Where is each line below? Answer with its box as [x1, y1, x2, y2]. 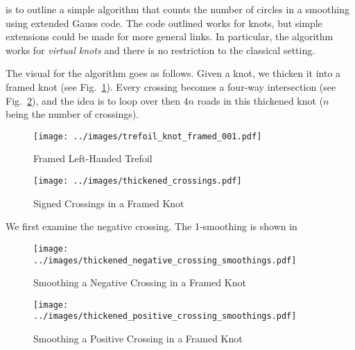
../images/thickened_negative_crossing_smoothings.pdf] [33, 255, 297, 265]
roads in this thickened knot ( [197, 93, 324, 107]
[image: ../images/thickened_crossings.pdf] [33, 176, 242, 186]
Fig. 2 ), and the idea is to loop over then [6, 93, 180, 107]
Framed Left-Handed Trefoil [33, 151, 153, 166]
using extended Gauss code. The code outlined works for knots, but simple [6, 15, 322, 30]
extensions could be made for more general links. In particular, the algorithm [6, 29, 334, 44]
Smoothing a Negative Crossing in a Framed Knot [33, 275, 246, 290]
